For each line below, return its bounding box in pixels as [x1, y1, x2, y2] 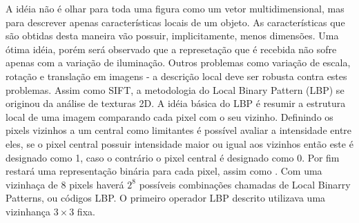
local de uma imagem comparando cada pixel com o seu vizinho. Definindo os [6, 109, 333, 124]
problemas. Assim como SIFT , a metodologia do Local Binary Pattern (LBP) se [6, 82, 345, 97]
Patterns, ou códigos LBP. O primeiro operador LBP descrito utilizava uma [6, 191, 326, 205]
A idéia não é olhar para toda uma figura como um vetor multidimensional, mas [6, 1, 345, 15]
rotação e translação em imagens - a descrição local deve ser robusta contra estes [6, 68, 347, 83]
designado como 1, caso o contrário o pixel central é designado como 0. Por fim [6, 150, 340, 164]
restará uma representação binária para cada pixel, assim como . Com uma [6, 164, 322, 178]
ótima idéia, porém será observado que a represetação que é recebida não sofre [6, 41, 337, 56]
